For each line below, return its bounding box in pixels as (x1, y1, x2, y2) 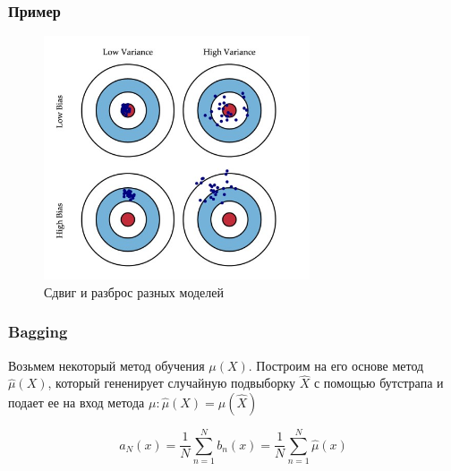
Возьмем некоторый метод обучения (8, 355, 205, 374)
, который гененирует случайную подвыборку (47, 373, 296, 392)
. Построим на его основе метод (248, 355, 424, 374)
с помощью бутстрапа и (313, 373, 444, 392)
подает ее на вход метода (8, 392, 145, 411)
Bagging (8, 321, 68, 343)
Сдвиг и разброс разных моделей (44, 282, 225, 301)
